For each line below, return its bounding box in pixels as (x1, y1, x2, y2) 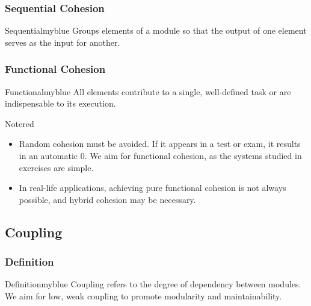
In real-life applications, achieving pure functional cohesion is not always (19, 181, 286, 194)
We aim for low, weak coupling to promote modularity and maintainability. (5, 289, 282, 302)
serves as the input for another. (5, 36, 120, 48)
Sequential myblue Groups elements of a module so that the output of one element (5, 24, 307, 37)
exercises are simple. (19, 161, 94, 173)
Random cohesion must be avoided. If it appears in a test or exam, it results (19, 137, 301, 150)
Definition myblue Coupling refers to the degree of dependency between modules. (5, 278, 301, 290)
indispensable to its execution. (5, 97, 116, 110)
